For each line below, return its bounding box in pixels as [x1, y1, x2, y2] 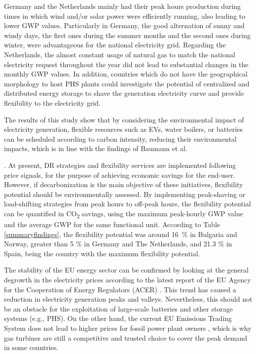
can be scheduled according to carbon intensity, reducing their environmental [4, 133, 237, 144]
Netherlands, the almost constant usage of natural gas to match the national [4, 49, 235, 59]
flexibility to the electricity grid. [4, 97, 101, 108]
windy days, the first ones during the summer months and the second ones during [4, 30, 251, 40]
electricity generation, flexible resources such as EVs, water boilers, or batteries [4, 124, 243, 134]
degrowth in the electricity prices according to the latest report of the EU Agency [4, 274, 251, 284]
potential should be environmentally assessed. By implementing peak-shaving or [4, 189, 246, 199]
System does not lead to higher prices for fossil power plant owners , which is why [4, 322, 252, 333]
